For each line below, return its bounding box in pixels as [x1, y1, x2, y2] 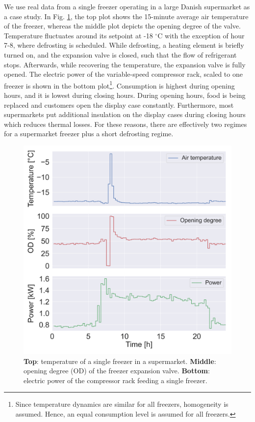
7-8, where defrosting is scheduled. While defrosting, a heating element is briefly [4, 40, 244, 50]
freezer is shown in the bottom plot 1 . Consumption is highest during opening [4, 79, 235, 90]
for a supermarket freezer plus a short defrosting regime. [4, 128, 174, 139]
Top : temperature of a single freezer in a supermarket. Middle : [24, 356, 216, 366]
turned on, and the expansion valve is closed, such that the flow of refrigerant [4, 49, 237, 60]
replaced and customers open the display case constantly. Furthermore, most [4, 99, 234, 110]
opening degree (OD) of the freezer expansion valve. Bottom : [24, 365, 210, 376]
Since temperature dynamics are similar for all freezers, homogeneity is [15, 399, 229, 409]
